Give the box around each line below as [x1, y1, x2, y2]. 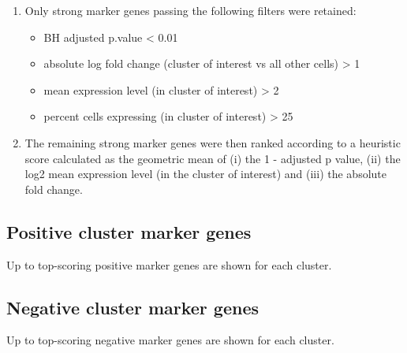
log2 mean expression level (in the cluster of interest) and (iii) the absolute [24, 165, 387, 182]
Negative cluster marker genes [6, 295, 259, 319]
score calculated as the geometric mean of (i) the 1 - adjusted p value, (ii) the [24, 150, 401, 166]
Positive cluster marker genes [6, 219, 252, 243]
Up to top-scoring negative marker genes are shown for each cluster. [6, 332, 334, 348]
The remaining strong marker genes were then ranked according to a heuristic [24, 134, 401, 150]
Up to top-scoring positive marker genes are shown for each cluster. [6, 256, 332, 273]
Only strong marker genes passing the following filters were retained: [24, 2, 357, 18]
